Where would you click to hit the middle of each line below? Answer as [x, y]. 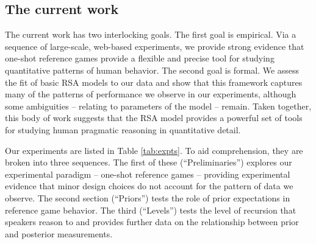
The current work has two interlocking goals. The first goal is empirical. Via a [151, 34]
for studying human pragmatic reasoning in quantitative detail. [123, 129]
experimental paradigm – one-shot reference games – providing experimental [148, 174]
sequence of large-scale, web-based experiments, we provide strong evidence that [155, 46]
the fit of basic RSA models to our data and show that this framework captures [154, 82]
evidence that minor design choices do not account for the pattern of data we [149, 186]
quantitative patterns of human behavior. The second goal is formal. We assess [152, 70]
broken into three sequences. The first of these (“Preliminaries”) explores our [149, 162]
